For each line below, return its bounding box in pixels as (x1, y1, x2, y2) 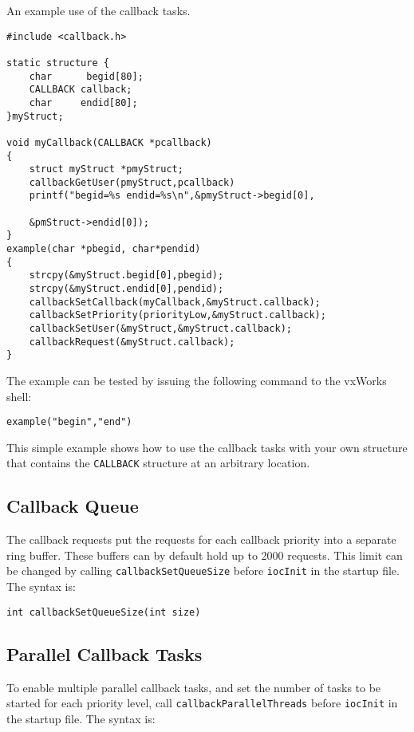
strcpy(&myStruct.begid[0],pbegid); (29, 270, 224, 281)
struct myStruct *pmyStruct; (29, 163, 183, 175)
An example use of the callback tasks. (6, 2, 191, 18)
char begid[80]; (29, 70, 144, 82)
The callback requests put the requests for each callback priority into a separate (6, 531, 396, 548)
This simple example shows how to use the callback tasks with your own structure (6, 439, 408, 455)
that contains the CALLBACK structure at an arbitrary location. (6, 455, 310, 471)
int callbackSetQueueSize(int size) (6, 606, 201, 618)
